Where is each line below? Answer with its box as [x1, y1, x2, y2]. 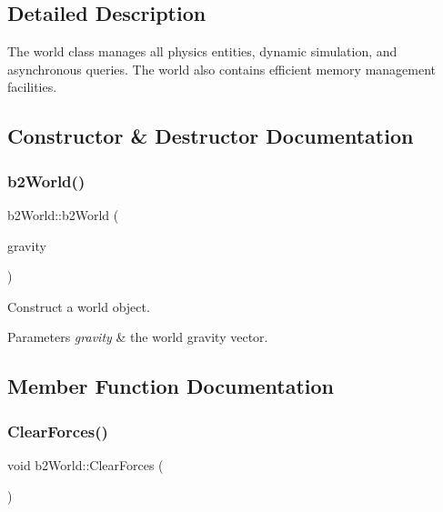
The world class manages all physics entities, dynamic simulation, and [7, 42, 398, 61]
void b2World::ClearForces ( [7, 455, 164, 474]
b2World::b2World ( [7, 205, 119, 224]
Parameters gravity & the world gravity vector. [7, 327, 268, 346]
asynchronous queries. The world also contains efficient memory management [7, 59, 437, 78]
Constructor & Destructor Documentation [7, 122, 414, 150]
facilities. [7, 77, 57, 96]
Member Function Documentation [7, 372, 335, 400]
